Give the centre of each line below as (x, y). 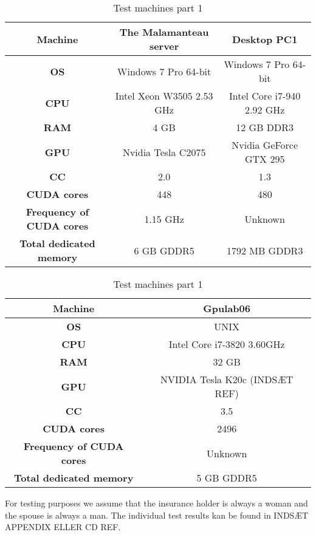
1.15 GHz (164, 219)
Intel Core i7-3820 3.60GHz (227, 344)
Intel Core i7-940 (265, 96)
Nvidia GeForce (265, 145)
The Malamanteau (164, 32)
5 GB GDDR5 (227, 478)
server (164, 46)
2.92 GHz (265, 110)
